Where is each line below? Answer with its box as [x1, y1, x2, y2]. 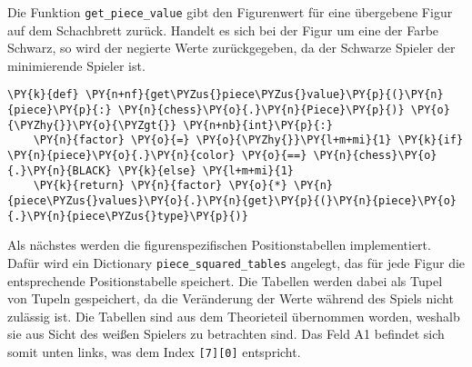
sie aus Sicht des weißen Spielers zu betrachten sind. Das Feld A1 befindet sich [7, 324, 445, 343]
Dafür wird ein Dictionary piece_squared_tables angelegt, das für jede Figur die [7, 253, 466, 272]
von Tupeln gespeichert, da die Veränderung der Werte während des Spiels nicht [7, 289, 454, 308]
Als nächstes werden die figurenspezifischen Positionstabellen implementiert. [7, 235, 431, 254]
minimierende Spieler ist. [7, 55, 146, 74]
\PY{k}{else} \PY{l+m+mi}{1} [117, 164, 294, 177]
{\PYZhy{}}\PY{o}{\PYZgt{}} [7, 118, 177, 132]
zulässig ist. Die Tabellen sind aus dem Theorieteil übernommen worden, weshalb [7, 306, 460, 325]
